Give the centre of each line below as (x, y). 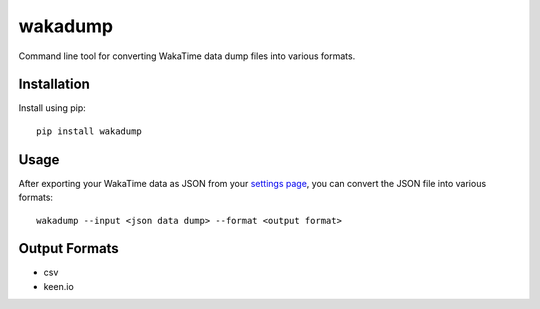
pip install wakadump (89, 131)
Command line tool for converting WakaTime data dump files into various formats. (187, 56)
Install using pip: (52, 108)
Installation (54, 84)
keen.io (58, 286)
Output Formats (68, 248)
